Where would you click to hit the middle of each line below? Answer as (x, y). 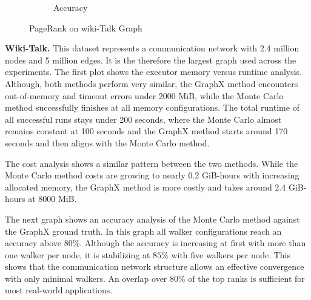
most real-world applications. (59, 290)
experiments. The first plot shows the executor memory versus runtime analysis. (154, 72)
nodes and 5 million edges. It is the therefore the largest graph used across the (151, 60)
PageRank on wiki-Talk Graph (86, 28)
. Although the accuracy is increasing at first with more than (193, 243)
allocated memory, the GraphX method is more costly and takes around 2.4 (145, 187)
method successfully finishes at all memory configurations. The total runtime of (152, 107)
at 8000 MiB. (52, 199)
